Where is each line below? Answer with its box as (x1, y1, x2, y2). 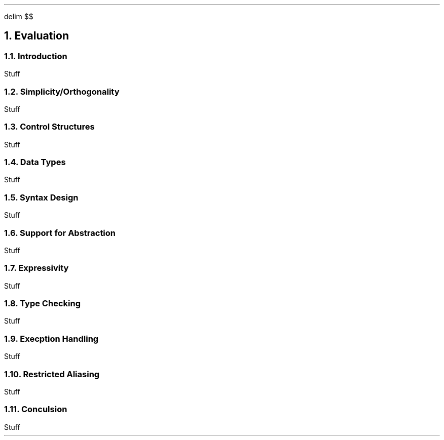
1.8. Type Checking (4, 298, 81, 309)
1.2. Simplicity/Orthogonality (4, 86, 120, 97)
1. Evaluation (4, 29, 69, 43)
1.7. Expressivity (4, 263, 69, 273)
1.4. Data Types (4, 157, 66, 168)
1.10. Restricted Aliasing (4, 369, 100, 379)
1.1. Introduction (4, 51, 67, 61)
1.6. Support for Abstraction (4, 227, 116, 238)
